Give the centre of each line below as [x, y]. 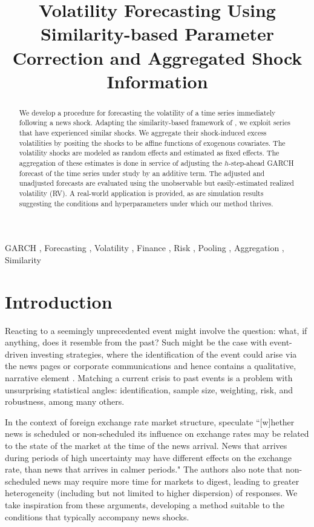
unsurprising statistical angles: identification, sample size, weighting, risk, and [149, 389]
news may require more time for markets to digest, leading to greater [171, 481]
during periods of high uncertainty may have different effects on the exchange [148, 457]
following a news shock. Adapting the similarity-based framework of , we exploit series [155, 123]
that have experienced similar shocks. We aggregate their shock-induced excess [143, 133]
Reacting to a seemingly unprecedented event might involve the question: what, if [156, 330]
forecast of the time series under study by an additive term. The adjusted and [142, 173]
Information [157, 81]
